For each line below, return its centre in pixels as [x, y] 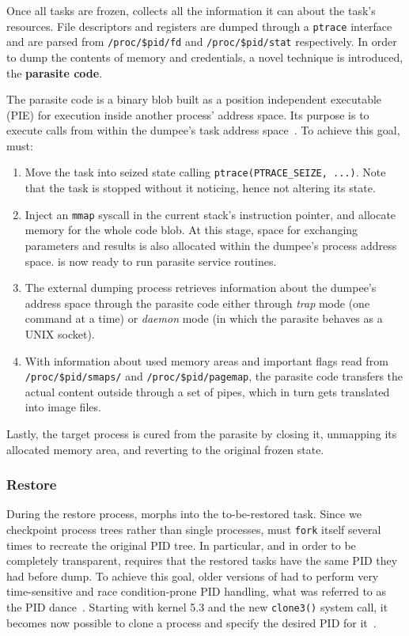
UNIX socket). [60, 333]
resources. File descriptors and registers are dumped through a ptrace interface [199, 26]
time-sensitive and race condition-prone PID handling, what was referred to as [197, 591]
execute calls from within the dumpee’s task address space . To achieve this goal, [203, 130]
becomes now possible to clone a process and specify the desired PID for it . [191, 622]
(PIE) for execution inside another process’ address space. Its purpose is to [188, 114]
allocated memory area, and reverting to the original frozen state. [165, 449]
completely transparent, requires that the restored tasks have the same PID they [202, 560]
